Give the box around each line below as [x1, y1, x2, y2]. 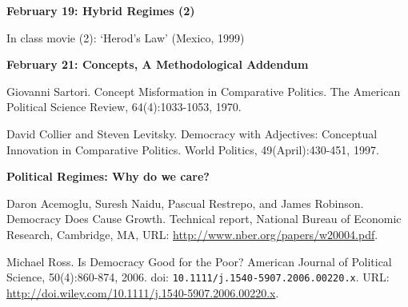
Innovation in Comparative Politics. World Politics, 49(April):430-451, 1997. [6, 141, 379, 157]
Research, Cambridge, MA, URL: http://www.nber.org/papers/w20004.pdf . [6, 225, 378, 242]
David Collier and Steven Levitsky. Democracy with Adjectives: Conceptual [6, 125, 378, 142]
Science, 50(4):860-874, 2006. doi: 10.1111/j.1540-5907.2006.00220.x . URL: [6, 269, 390, 285]
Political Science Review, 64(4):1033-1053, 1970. [6, 98, 242, 115]
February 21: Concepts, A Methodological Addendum [6, 56, 309, 73]
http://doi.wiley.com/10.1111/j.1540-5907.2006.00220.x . [6, 284, 279, 301]
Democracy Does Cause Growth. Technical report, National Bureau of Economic [6, 210, 402, 227]
